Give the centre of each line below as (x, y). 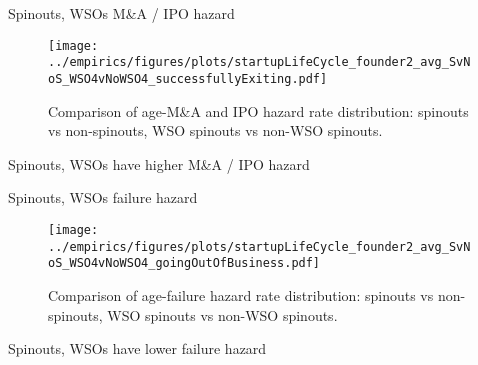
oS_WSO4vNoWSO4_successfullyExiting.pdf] (188, 78)
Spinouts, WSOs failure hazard (103, 197)
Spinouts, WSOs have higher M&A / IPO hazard (159, 163)
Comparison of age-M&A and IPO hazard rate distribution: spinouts (258, 110)
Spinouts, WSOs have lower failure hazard (137, 348)
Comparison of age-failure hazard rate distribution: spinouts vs (241, 294)
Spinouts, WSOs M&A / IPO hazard (121, 13)
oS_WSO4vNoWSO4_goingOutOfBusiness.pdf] (184, 263)
